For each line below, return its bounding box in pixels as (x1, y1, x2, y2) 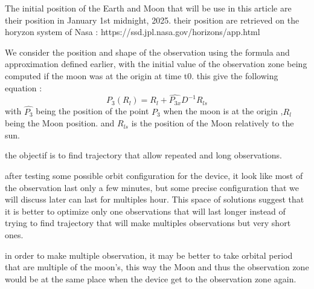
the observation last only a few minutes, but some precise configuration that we (5, 181, 299, 193)
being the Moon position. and (5, 117, 115, 129)
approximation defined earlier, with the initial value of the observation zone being (5, 57, 307, 70)
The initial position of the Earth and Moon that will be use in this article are (5, 2, 292, 14)
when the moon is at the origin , (163, 105, 283, 117)
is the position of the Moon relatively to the (131, 117, 294, 129)
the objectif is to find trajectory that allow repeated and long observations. (5, 149, 282, 161)
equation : (5, 81, 42, 94)
